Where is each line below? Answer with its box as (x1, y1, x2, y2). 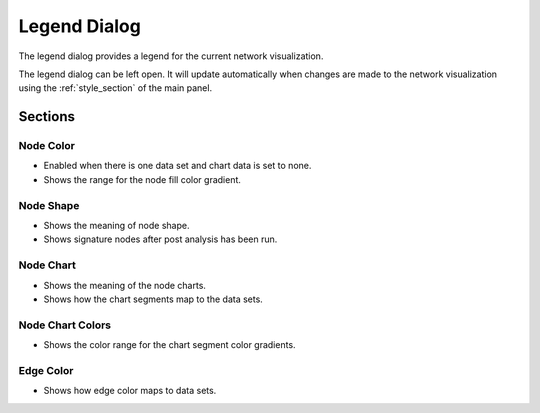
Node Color (18, 139, 75, 153)
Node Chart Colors (18, 318, 112, 332)
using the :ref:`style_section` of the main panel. (18, 82, 213, 94)
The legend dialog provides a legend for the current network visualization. (18, 50, 324, 62)
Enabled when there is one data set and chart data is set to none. (43, 160, 312, 172)
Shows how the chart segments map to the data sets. (43, 293, 264, 305)
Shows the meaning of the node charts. (43, 279, 207, 291)
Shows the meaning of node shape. (43, 220, 190, 232)
